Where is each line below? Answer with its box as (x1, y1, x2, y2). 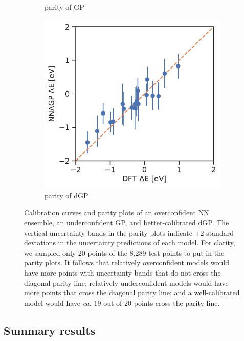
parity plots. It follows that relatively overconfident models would (24, 257, 229, 268)
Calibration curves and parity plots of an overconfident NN (24, 207, 209, 218)
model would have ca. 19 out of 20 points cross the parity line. (24, 297, 220, 308)
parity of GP (45, 2, 84, 12)
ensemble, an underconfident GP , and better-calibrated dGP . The (24, 217, 229, 228)
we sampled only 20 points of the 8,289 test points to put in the (24, 247, 225, 258)
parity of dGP (45, 190, 88, 200)
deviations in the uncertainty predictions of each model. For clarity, (24, 237, 235, 248)
